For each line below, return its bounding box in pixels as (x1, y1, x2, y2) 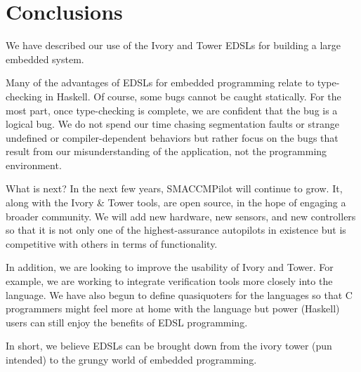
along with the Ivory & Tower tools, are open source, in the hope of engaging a (6, 195, 346, 210)
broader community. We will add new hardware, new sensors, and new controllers (6, 208, 356, 223)
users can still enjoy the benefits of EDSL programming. (6, 314, 248, 329)
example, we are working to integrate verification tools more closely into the (6, 274, 333, 288)
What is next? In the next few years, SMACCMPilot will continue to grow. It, (6, 181, 343, 196)
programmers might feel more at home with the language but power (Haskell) (6, 301, 340, 316)
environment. (6, 157, 62, 172)
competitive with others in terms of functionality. (6, 236, 218, 251)
